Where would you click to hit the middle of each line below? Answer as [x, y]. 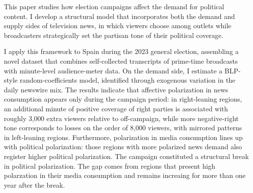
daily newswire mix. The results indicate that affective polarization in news [116, 89]
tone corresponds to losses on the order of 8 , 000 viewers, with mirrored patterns [123, 128]
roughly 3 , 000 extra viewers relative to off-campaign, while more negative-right [121, 118]
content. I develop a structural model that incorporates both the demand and [119, 16]
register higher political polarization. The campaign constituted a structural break [126, 156]
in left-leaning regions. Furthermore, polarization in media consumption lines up [123, 137]
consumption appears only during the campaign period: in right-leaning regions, [123, 99]
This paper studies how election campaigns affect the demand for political [114, 6]
